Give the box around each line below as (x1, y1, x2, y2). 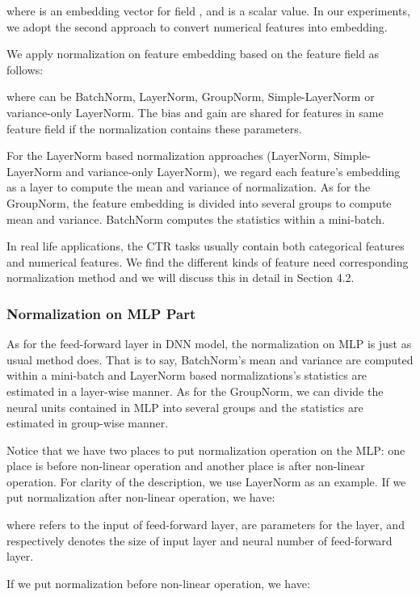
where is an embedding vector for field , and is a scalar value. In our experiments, (6, 2, 410, 19)
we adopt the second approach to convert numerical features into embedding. (6, 18, 388, 35)
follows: (6, 61, 44, 78)
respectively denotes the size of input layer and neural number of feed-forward (6, 532, 393, 549)
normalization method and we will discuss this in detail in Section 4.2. (6, 269, 355, 286)
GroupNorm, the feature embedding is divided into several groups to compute (6, 194, 392, 211)
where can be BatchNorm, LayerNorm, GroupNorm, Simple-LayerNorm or (6, 88, 375, 105)
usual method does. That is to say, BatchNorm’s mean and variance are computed (6, 351, 414, 368)
